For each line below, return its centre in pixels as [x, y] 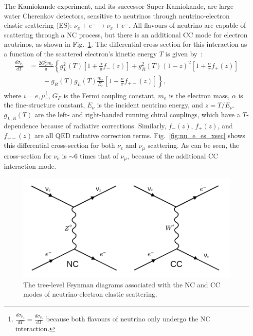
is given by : [184, 53]
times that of [99, 155]
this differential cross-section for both [60, 145]
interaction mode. [30, 166]
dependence [21, 125]
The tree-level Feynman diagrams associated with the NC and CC [122, 284]
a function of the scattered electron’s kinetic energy [81, 53]
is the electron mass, [199, 95]
